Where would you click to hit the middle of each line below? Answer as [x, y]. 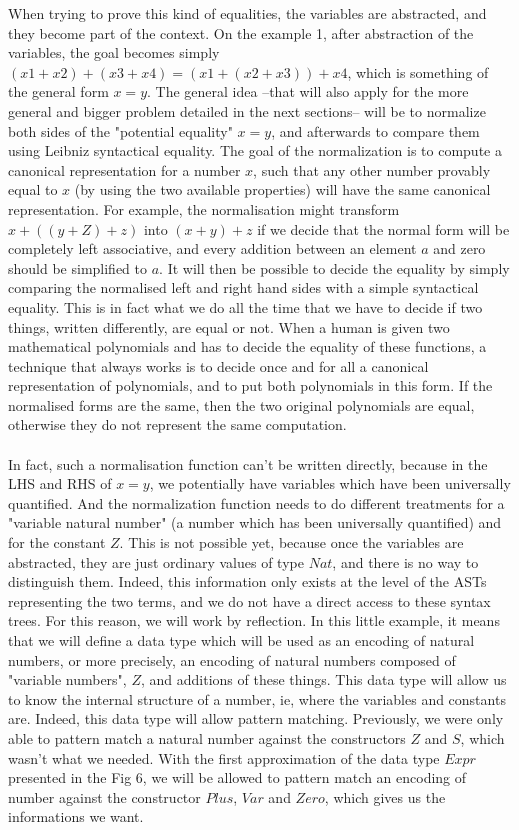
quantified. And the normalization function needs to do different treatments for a [256, 502]
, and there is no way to [405, 561]
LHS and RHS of [60, 483]
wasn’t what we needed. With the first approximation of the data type [224, 757]
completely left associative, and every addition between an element [212, 248]
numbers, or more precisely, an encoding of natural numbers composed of [232, 659]
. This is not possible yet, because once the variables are [291, 542]
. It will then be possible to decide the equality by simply [334, 267]
